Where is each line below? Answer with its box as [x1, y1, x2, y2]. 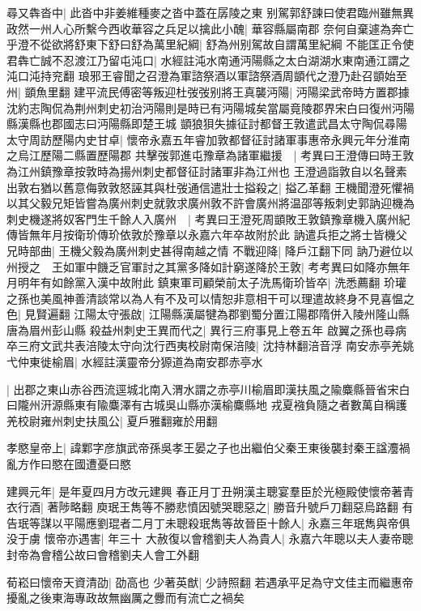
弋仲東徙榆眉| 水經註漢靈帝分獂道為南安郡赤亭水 [6, 353, 263, 370]
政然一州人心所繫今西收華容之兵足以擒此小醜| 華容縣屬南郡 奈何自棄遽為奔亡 [6, 19, 415, 36]
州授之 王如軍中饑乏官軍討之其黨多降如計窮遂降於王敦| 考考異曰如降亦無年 [6, 258, 410, 275]
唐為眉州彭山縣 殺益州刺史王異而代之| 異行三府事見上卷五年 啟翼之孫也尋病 [6, 321, 406, 338]
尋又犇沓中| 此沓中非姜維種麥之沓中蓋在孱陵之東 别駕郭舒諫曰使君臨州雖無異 [6, 4, 415, 20]
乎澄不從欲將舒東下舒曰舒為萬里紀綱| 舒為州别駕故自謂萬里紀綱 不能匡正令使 [6, 36, 415, 53]
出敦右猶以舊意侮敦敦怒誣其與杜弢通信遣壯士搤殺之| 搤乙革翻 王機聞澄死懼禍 [6, 178, 415, 195]
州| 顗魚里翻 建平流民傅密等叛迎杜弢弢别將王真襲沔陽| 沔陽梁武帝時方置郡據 [6, 83, 410, 100]
